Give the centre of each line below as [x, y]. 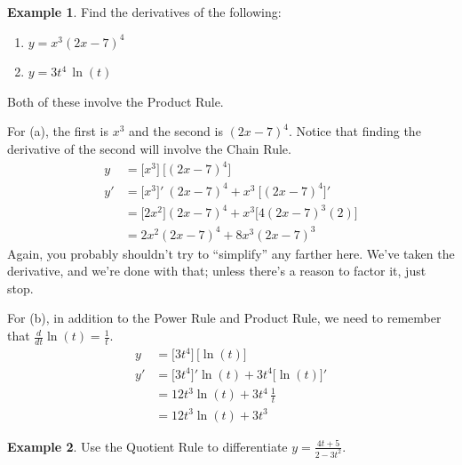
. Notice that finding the [354, 131]
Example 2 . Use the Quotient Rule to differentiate [147, 446]
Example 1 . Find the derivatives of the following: [144, 12]
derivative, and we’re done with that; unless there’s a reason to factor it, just [217, 271]
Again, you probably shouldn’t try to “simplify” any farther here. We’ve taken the [231, 253]
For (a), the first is [58, 131]
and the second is [176, 131]
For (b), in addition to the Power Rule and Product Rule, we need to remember [224, 318]
